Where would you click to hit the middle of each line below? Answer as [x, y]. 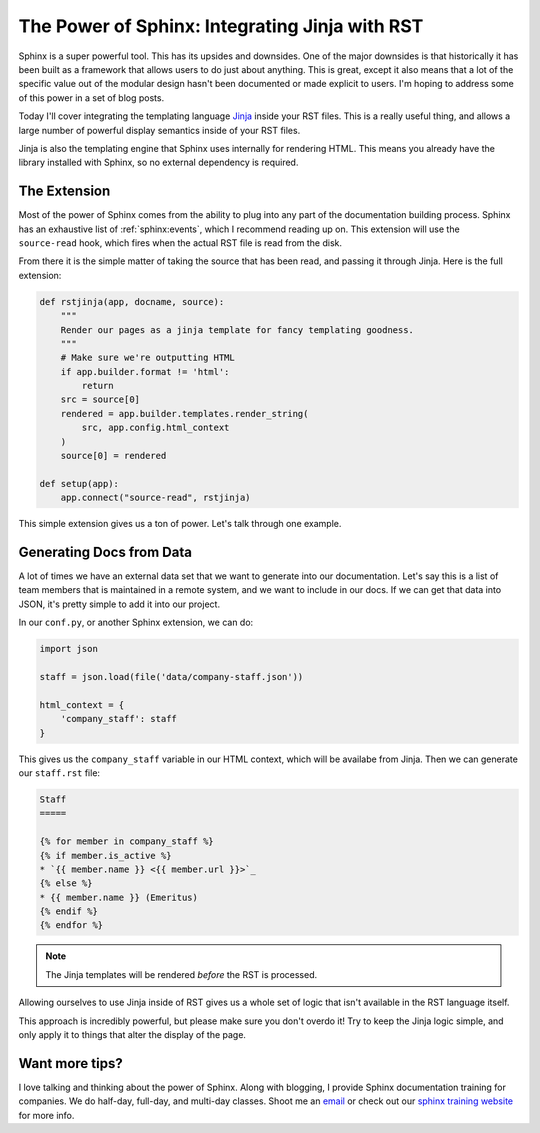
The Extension [64, 191]
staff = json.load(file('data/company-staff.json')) [171, 677]
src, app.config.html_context [155, 428]
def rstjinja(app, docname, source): [132, 301]
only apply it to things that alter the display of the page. [132, 1035]
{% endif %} [69, 911]
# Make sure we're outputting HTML [147, 358]
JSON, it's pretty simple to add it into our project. [119, 604]
